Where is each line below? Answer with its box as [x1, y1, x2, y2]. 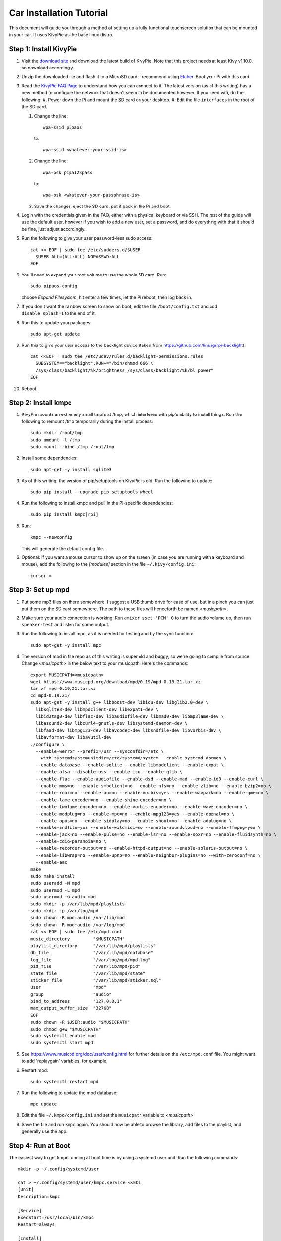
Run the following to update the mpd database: [21, 1090, 118, 1096]
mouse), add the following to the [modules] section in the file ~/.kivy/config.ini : [21, 561, 196, 567]
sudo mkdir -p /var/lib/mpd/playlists [30, 901, 125, 907]
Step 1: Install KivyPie [9, 45, 77, 53]
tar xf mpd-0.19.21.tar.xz [30, 686, 96, 691]
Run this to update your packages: [21, 319, 92, 325]
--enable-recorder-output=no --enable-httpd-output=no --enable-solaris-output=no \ [35, 845, 248, 851]
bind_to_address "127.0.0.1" [30, 998, 123, 1004]
